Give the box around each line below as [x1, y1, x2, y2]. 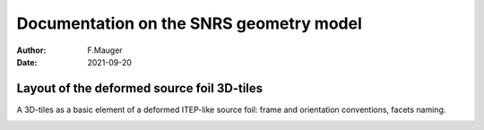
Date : [16, 56, 38, 67]
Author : [16, 45, 47, 56]
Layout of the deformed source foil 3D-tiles [16, 81, 264, 96]
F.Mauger [87, 45, 123, 56]
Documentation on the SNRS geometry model [16, 13, 363, 33]
